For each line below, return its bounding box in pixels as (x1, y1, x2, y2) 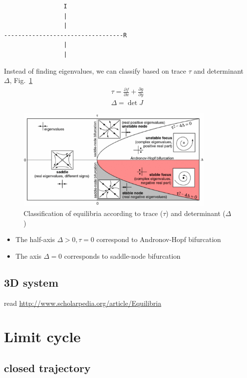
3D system (4, 274, 59, 290)
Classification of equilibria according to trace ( (24, 208, 163, 218)
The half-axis (15, 234, 55, 244)
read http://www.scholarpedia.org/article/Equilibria (4, 297, 161, 308)
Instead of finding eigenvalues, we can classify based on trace (4, 65, 186, 76)
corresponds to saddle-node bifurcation (64, 250, 181, 261)
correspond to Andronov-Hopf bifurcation (96, 234, 221, 244)
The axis (15, 250, 42, 261)
